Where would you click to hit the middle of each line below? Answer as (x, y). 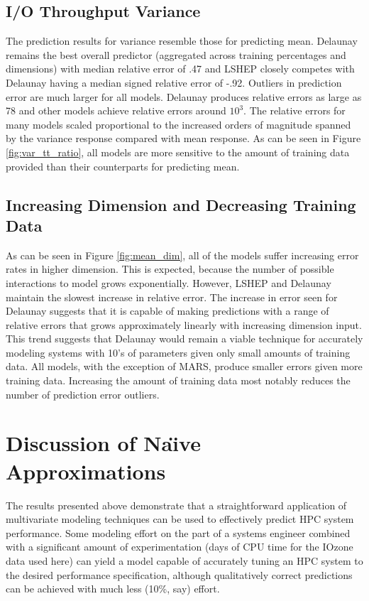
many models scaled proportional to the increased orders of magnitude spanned (178, 124)
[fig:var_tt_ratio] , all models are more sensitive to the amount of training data (178, 152)
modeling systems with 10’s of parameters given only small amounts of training (178, 352)
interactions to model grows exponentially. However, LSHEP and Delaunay (169, 282)
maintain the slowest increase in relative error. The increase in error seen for (172, 297)
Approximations (86, 471)
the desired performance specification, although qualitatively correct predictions (179, 574)
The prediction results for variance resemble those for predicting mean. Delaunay (182, 41)
